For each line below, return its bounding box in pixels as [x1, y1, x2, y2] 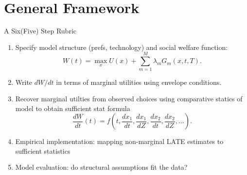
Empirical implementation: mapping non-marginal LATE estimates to [15, 136, 224, 146]
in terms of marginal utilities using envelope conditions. [56, 77, 222, 87]
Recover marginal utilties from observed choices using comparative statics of [15, 94, 243, 104]
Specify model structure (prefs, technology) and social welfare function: [15, 42, 228, 52]
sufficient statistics [15, 145, 71, 156]
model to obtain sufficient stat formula [15, 103, 130, 113]
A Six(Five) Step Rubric [4, 26, 77, 36]
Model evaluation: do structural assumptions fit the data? [15, 162, 188, 172]
